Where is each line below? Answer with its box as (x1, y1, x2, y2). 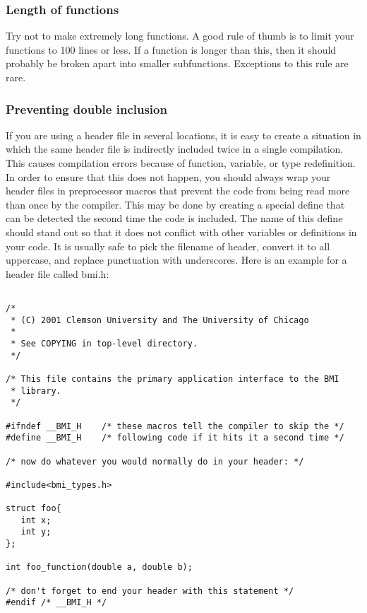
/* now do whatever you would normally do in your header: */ (6, 456, 304, 467)
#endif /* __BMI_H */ (6, 597, 107, 608)
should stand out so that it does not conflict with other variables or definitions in (6, 224, 357, 239)
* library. (11, 385, 61, 396)
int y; (20, 527, 52, 537)
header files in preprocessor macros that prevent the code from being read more (6, 183, 350, 198)
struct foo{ (6, 503, 61, 514)
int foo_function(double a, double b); (6, 562, 193, 573)
